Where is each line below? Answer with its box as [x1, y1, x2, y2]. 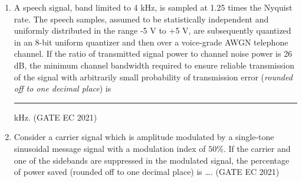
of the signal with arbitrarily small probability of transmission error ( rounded [14, 70, 293, 83]
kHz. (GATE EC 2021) [14, 110, 97, 123]
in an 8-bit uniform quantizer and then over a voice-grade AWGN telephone [14, 35, 288, 48]
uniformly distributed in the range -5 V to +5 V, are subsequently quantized [14, 24, 291, 37]
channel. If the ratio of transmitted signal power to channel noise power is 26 [14, 47, 293, 60]
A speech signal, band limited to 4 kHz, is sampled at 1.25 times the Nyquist [14, 1, 293, 13]
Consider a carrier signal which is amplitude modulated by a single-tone [14, 131, 274, 143]
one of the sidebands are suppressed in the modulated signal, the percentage [14, 154, 290, 166]
